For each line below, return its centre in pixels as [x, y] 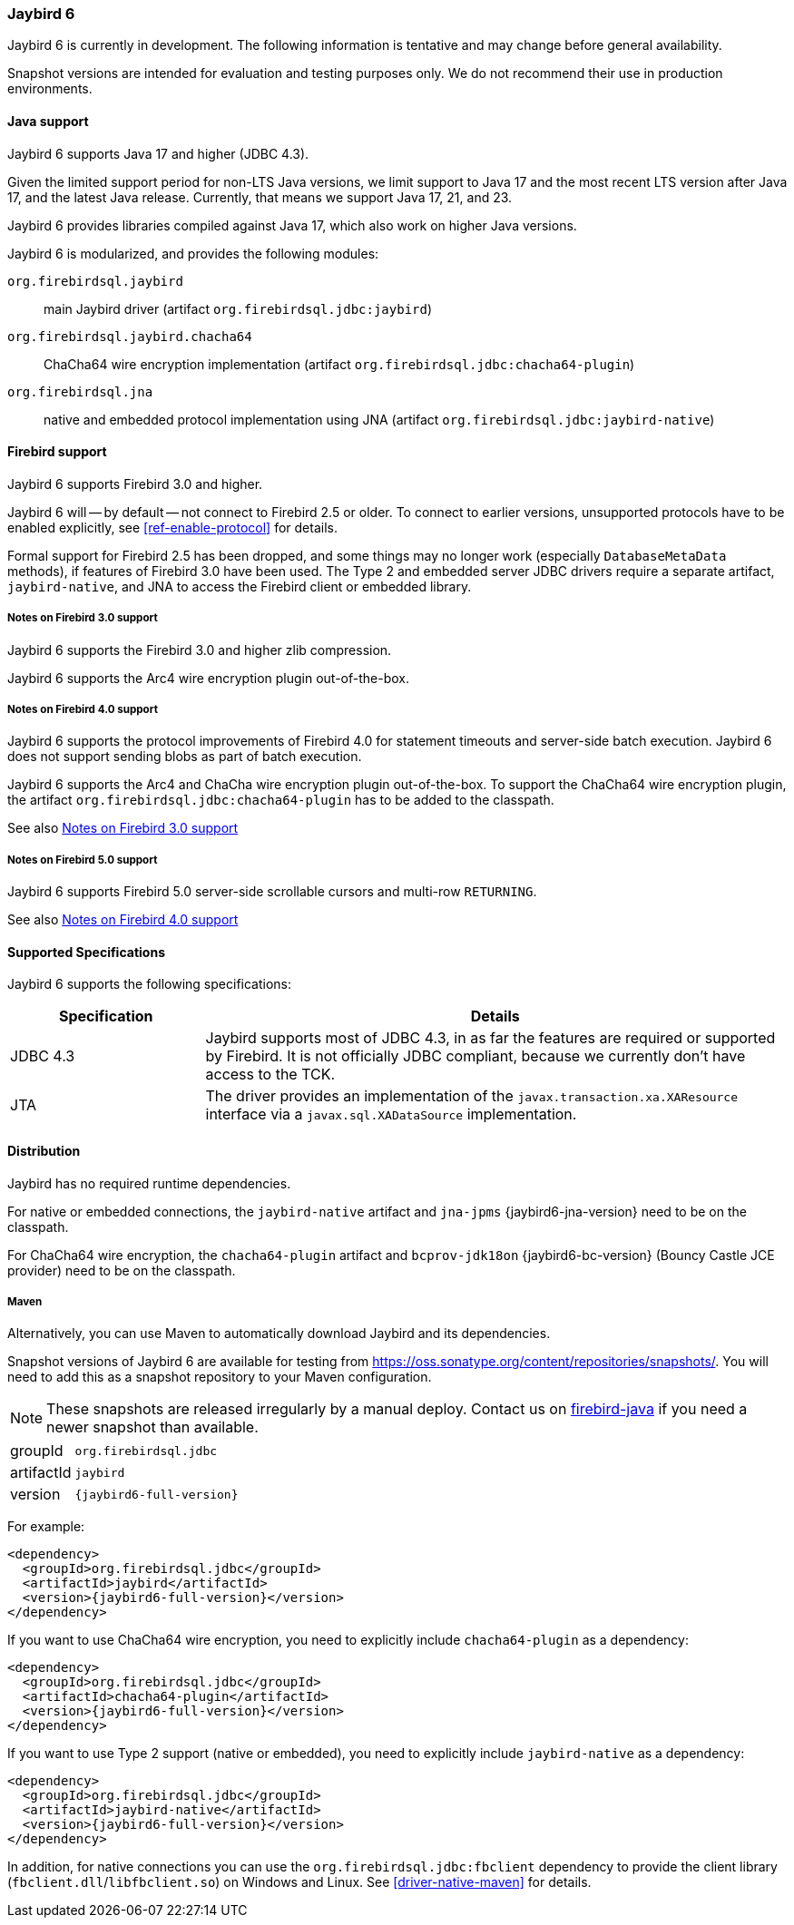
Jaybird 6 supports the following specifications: [150, 984]
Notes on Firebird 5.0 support [83, 860]
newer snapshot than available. [152, 1427]
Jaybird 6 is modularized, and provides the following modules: [193, 253]
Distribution [44, 1150]
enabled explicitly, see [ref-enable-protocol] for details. [172, 527]
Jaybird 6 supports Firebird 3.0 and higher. [135, 484]
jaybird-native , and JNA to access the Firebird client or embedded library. [240, 586]
